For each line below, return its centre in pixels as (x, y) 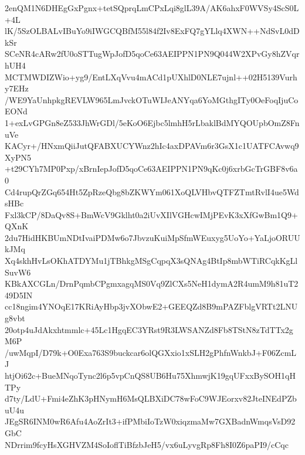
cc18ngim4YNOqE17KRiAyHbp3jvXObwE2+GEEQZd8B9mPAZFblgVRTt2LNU (151, 306)
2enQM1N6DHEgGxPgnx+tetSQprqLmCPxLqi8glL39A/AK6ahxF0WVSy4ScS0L (152, 8)
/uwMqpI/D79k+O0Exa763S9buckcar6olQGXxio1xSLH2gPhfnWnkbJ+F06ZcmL (151, 352)
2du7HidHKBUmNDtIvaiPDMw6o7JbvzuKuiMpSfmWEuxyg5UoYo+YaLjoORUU (152, 237)
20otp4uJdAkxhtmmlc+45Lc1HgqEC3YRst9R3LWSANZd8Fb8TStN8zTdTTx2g (149, 329)
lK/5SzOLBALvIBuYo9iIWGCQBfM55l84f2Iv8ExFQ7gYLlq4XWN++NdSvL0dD (152, 31)
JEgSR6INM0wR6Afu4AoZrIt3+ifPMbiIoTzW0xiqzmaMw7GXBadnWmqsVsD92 (150, 421)
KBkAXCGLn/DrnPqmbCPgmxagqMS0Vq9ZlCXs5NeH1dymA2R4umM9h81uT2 (152, 283)
